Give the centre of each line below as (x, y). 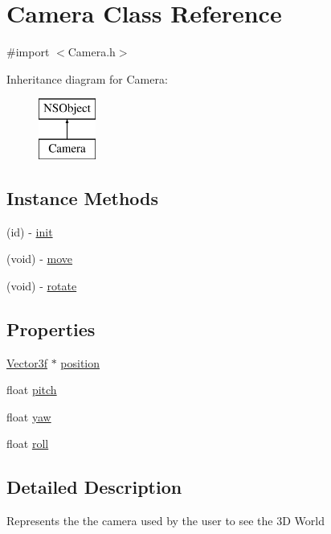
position (80, 362)
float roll (28, 444)
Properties (51, 329)
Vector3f (27, 362)
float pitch (32, 390)
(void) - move (40, 259)
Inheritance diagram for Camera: (87, 78)
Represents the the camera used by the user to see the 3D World (165, 521)
